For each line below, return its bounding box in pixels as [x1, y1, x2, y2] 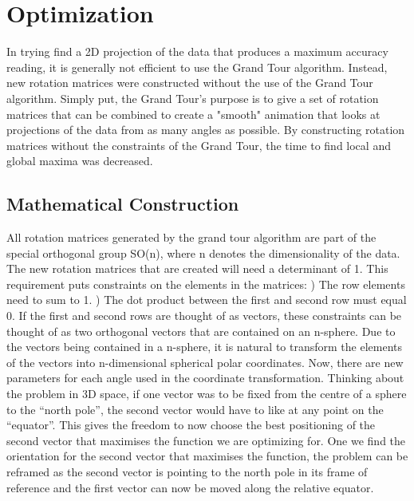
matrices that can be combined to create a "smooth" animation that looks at [6, 105, 380, 122]
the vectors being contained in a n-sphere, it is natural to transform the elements [6, 338, 403, 355]
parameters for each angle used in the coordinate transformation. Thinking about [6, 369, 404, 386]
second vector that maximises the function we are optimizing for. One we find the [6, 432, 406, 448]
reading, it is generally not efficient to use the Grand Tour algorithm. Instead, [6, 58, 388, 75]
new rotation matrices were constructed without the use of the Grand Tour [6, 74, 373, 91]
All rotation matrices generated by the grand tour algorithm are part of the [6, 229, 377, 246]
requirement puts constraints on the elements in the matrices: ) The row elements [6, 275, 405, 292]
